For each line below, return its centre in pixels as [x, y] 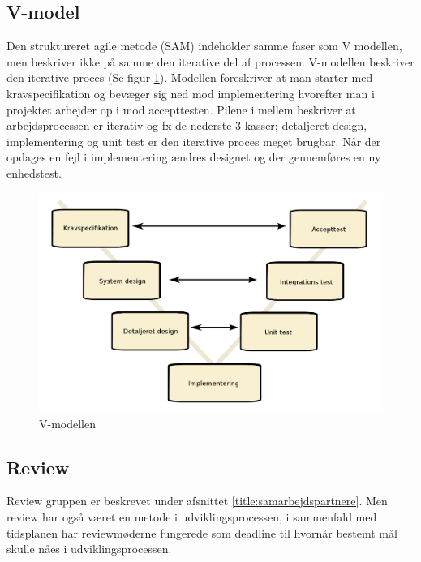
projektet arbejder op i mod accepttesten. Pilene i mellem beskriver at [181, 109]
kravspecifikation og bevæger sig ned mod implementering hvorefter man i [191, 93]
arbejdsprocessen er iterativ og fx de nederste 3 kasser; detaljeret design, [187, 125]
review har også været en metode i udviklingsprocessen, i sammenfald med [192, 516]
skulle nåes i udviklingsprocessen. [89, 549]
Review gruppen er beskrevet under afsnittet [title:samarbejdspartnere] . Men [197, 501]
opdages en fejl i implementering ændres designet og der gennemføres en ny [194, 157]
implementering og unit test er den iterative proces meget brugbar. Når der [194, 141]
